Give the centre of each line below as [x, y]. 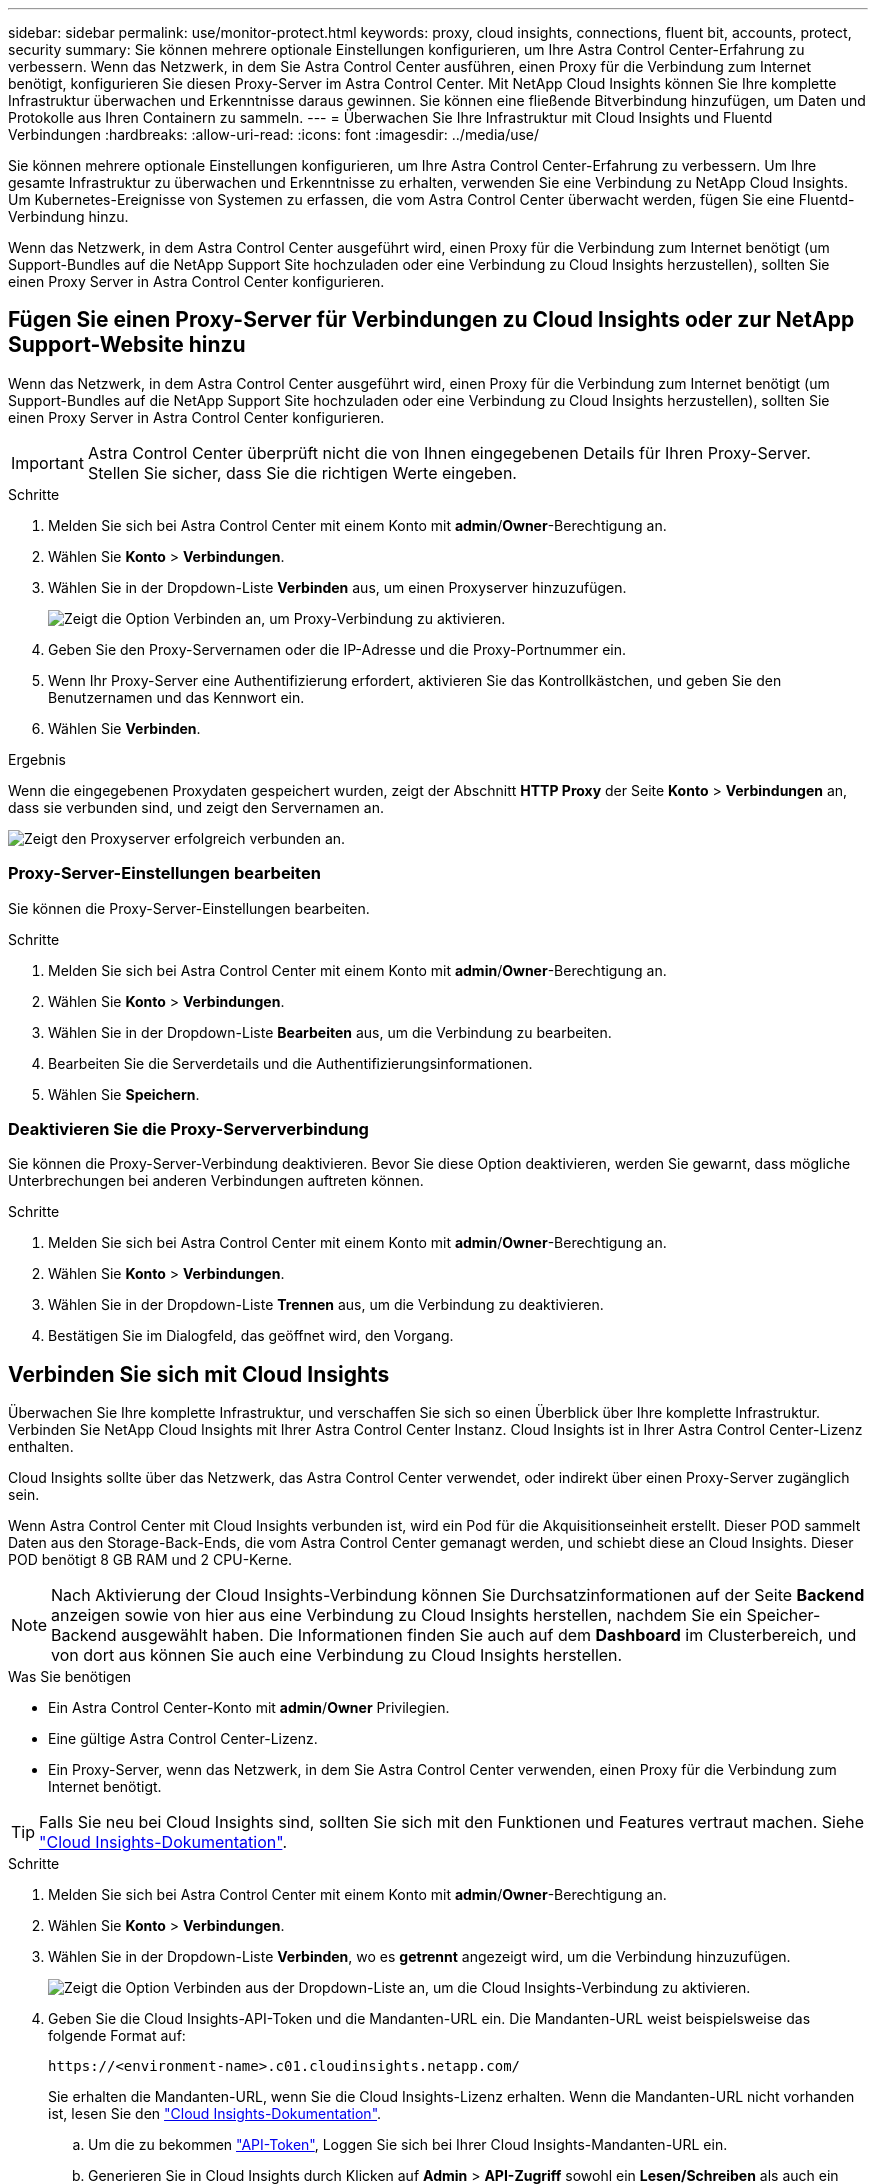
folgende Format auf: [117, 2036]
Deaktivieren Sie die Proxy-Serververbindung [188, 1128]
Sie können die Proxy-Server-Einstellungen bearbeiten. [189, 908]
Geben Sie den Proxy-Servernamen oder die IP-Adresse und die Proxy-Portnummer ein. [337, 649]
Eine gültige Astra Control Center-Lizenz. [183, 1739]
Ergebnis [37, 759]
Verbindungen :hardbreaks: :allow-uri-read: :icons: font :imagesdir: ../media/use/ [274, 134]
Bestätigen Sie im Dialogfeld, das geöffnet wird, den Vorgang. [251, 1336]
